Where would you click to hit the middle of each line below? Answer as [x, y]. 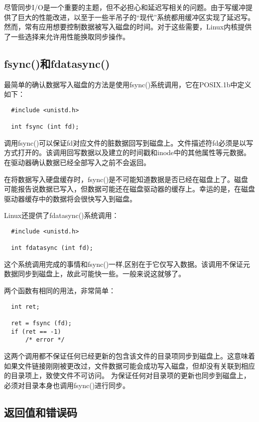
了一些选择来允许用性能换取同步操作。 [67, 36]
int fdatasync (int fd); [52, 248]
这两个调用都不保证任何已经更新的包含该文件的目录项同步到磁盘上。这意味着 [129, 355]
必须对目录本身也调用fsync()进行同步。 [67, 385]
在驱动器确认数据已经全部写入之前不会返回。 [77, 162]
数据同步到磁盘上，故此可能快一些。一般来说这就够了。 [95, 274]
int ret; [25, 307]
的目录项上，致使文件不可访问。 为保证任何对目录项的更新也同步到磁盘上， [127, 375]
